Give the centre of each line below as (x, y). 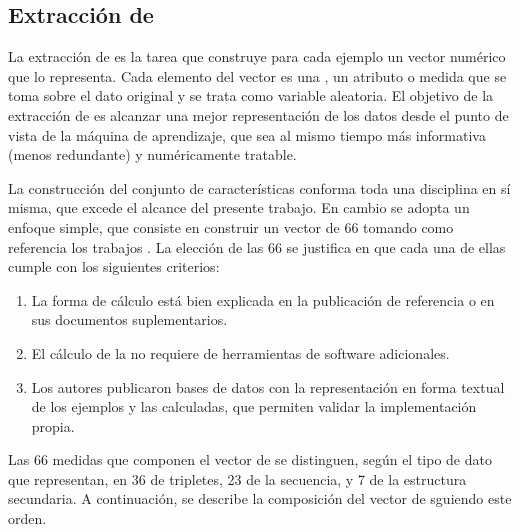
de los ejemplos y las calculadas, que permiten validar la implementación (254, 406)
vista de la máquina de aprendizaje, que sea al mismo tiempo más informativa (247, 134)
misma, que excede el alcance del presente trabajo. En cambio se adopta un (239, 207)
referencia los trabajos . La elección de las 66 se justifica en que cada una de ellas (257, 246)
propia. (53, 425)
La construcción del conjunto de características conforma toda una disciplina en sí (259, 187)
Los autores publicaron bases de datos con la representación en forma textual (268, 386)
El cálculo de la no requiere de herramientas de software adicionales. (240, 352)
